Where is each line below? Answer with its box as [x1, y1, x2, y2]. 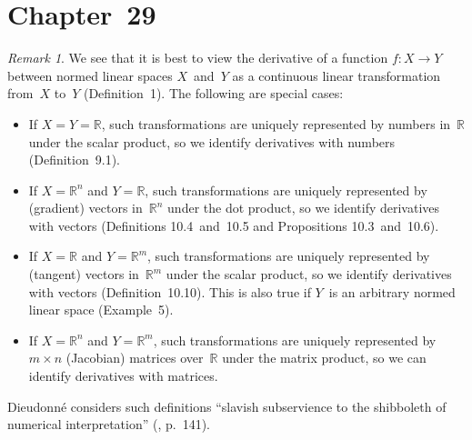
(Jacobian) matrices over [65, 348, 204, 367]
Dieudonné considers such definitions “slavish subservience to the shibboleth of [7, 396, 447, 415]
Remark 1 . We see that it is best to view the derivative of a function [7, 48, 388, 67]
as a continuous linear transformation [232, 65, 441, 85]
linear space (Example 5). [28, 300, 174, 319]
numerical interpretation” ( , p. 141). [7, 415, 210, 434]
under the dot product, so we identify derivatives [167, 198, 440, 217]
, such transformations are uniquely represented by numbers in [101, 114, 451, 133]
